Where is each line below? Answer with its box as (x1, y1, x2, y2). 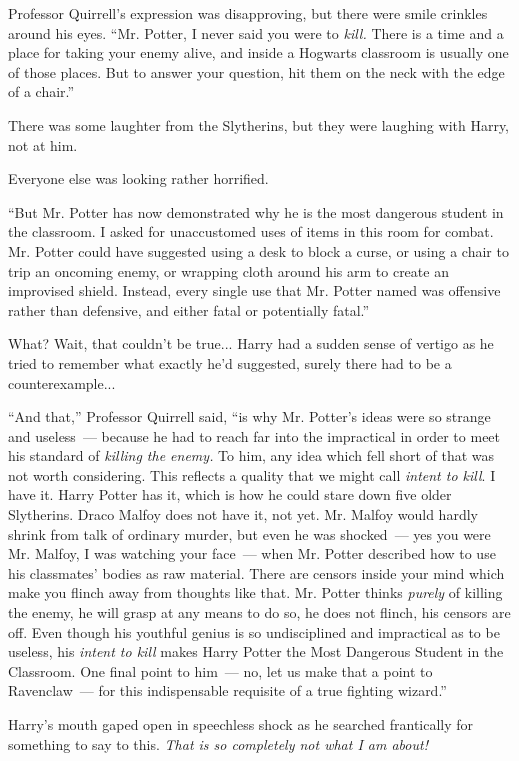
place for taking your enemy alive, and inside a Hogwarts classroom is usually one (8, 42, 509, 63)
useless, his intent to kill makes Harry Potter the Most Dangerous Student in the (8, 641, 504, 662)
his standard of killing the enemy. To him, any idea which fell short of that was (8, 445, 495, 466)
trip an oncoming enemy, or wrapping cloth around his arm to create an (8, 260, 449, 281)
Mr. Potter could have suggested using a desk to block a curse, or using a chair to (8, 240, 509, 261)
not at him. (8, 134, 78, 155)
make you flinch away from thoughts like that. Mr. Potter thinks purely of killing (8, 582, 503, 603)
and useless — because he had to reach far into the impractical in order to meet (8, 425, 501, 446)
